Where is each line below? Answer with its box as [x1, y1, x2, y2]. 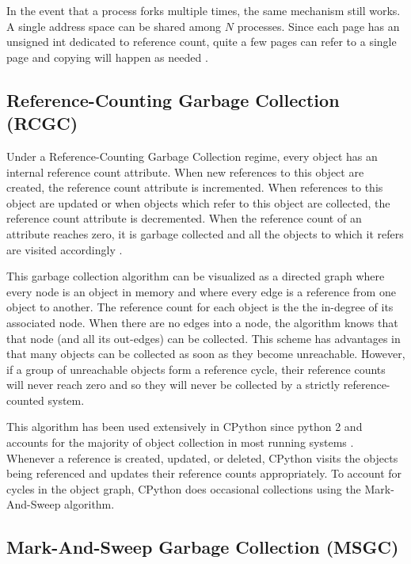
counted [6, 391, 44, 408]
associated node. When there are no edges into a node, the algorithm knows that [6, 314, 398, 330]
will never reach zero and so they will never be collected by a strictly [6, 376, 341, 393]
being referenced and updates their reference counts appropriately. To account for [6, 465, 402, 482]
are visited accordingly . [6, 241, 123, 257]
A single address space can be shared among [6, 17, 222, 34]
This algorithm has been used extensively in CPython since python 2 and [6, 418, 363, 435]
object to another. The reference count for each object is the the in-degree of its [6, 299, 394, 315]
